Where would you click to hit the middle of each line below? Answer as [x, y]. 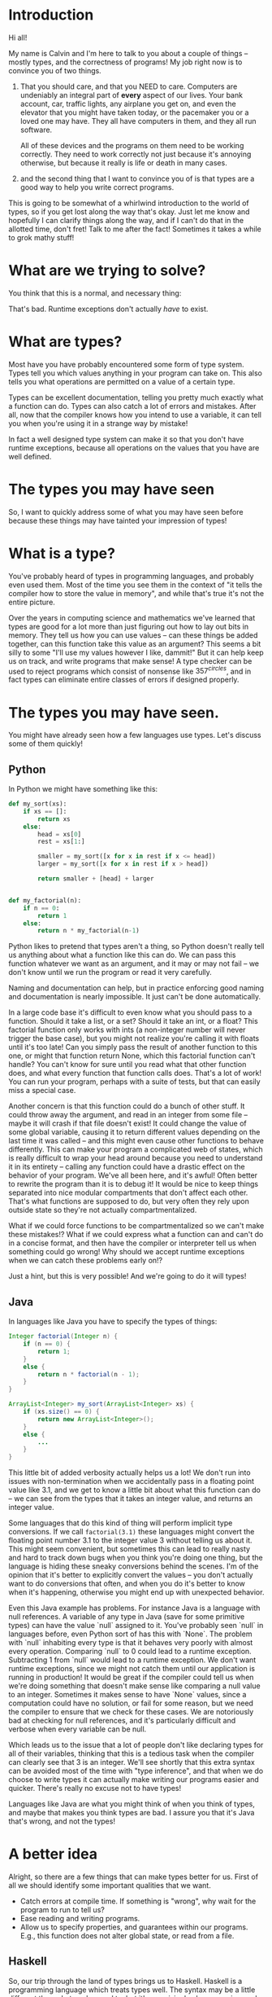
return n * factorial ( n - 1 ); [89, 1374]
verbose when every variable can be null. [78, 1729]
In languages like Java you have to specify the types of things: [113, 1322]
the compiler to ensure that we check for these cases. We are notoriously [131, 1712]
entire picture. [32, 602]
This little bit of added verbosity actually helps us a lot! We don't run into [130, 1473]
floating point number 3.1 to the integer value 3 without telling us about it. [131, 1540]
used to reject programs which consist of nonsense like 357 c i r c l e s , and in [130, 670]
